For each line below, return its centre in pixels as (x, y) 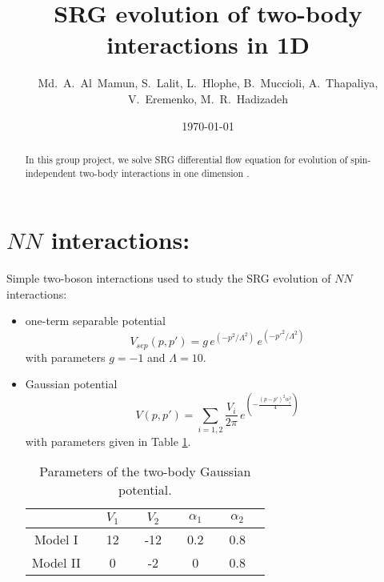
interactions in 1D (208, 44)
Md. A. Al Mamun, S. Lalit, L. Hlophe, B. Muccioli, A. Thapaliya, (208, 83)
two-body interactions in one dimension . (164, 173)
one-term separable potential (95, 321)
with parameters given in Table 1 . (108, 441)
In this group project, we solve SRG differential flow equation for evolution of (186, 159)
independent (51, 173)
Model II (56, 563)
